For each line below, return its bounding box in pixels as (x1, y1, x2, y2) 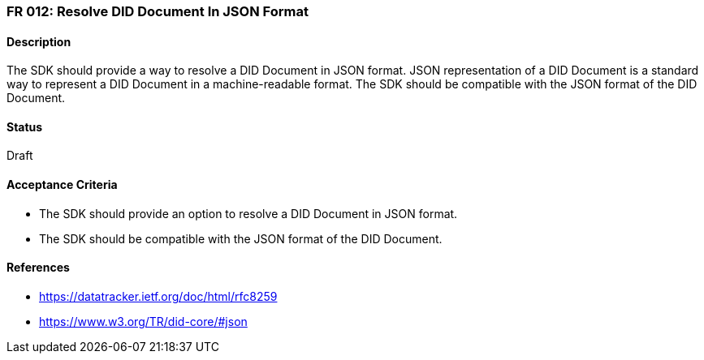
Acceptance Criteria (6, 178, 118, 192)
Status (6, 119, 43, 134)
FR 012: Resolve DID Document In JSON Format (6, 3, 309, 19)
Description (6, 34, 71, 49)
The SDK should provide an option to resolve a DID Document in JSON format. (39, 206, 458, 221)
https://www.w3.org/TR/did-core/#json (39, 314, 248, 328)
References (6, 260, 70, 275)
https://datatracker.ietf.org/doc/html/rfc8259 (39, 289, 278, 303)
